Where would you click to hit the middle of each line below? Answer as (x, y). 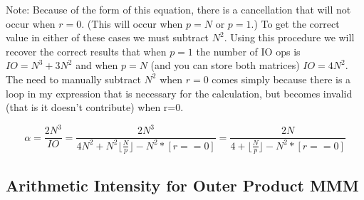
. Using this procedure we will (289, 37)
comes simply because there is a (281, 79)
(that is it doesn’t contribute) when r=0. (95, 107)
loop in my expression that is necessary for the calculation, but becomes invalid (179, 93)
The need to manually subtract (73, 79)
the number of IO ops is (248, 51)
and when (97, 65)
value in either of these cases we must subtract (108, 37)
